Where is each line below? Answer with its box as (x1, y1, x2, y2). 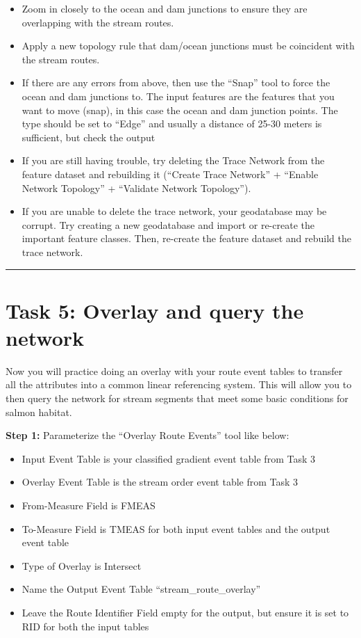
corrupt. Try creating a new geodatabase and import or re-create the (22, 217, 314, 232)
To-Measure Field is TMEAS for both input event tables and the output (22, 521, 330, 536)
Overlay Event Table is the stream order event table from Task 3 (22, 474, 299, 489)
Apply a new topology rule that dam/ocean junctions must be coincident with (22, 38, 355, 53)
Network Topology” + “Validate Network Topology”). (22, 180, 251, 195)
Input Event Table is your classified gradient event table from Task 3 (22, 451, 315, 465)
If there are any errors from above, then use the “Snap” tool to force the (22, 75, 330, 90)
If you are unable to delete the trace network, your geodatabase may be (22, 204, 327, 218)
